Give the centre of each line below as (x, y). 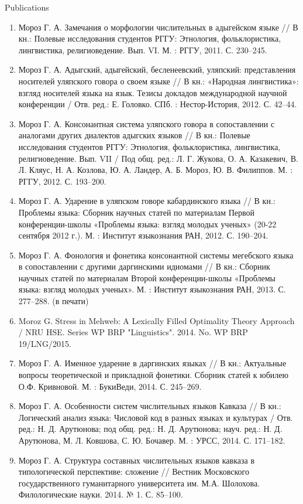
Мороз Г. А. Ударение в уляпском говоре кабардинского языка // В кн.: (147, 201)
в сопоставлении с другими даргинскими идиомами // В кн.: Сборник (144, 266)
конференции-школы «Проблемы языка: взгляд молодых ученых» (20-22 (147, 224)
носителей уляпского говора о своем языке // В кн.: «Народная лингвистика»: (159, 81)
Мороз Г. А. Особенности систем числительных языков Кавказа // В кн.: (150, 406)
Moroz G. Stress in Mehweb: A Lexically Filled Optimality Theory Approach (156, 320)
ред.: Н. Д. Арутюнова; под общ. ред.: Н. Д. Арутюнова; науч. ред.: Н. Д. (150, 429)
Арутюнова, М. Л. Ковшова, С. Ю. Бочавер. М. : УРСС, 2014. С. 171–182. (152, 440)
